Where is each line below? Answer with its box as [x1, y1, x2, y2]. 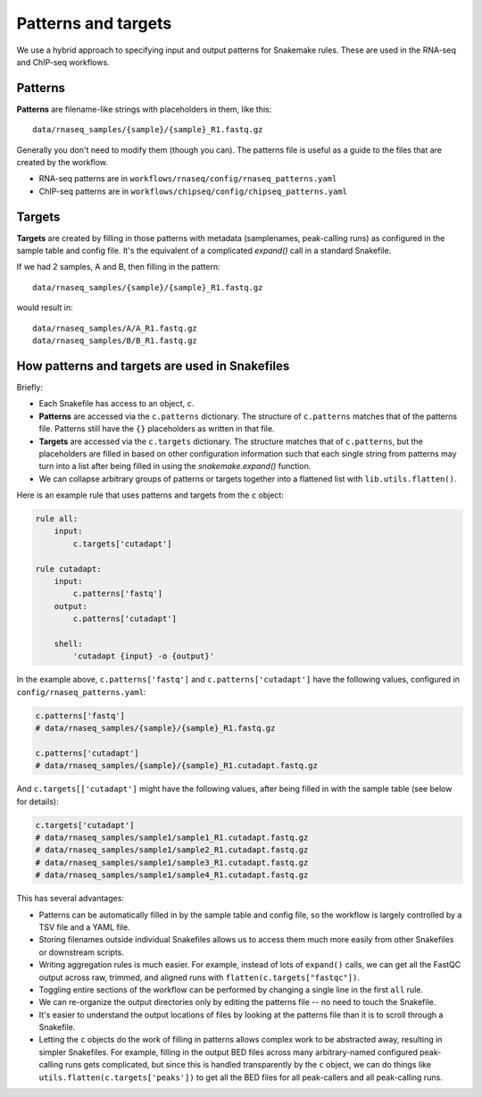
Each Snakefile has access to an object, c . [38, 398, 195, 409]
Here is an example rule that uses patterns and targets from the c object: [16, 490, 285, 500]
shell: [54, 639, 83, 649]
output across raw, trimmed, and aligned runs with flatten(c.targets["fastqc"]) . [38, 972, 361, 983]
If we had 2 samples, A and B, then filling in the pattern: [16, 262, 220, 272]
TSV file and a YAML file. [38, 921, 130, 933]
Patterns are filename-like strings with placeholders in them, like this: [16, 104, 272, 114]
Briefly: [16, 381, 44, 392]
